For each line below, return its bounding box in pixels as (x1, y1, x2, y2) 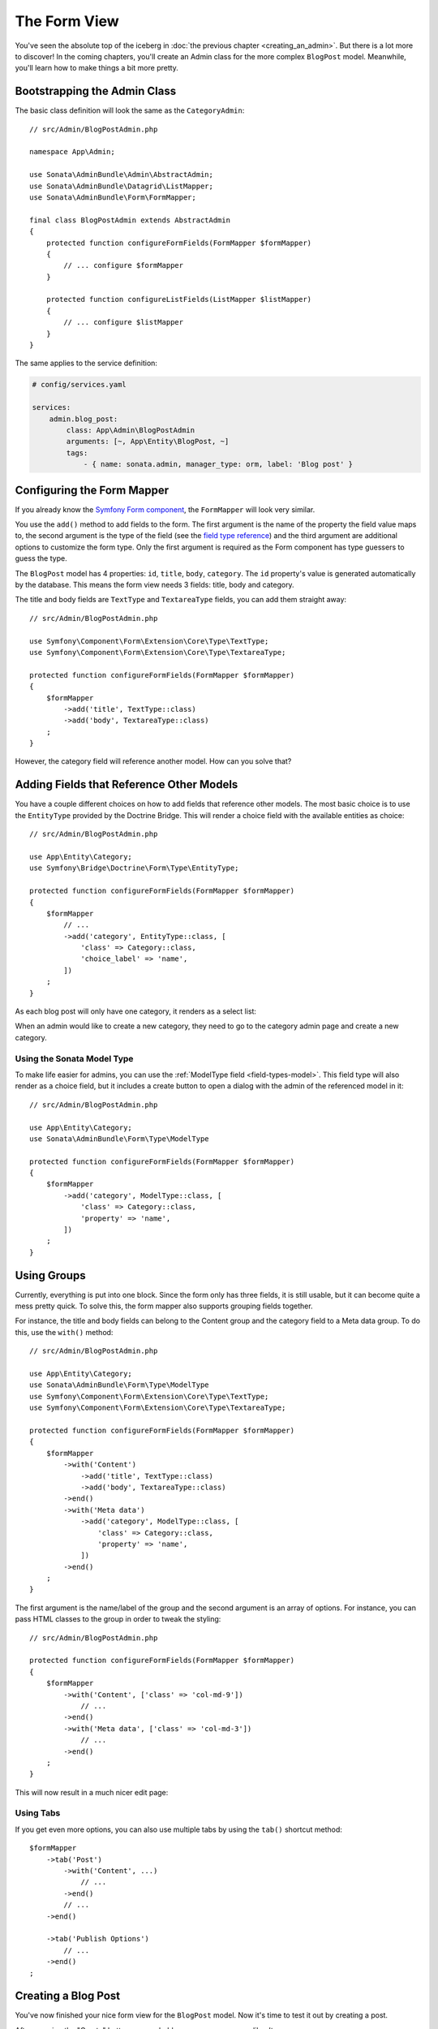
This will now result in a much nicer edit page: (15, 1787, 169, 1797)
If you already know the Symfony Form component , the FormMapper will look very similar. (15, 504, 316, 515)
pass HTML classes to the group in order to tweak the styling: (15, 1614, 221, 1624)
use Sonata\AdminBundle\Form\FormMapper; (29, 192, 196, 202)
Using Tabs (15, 1807, 61, 1819)
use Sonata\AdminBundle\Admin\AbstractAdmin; (29, 170, 214, 179)
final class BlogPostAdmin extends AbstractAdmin (29, 215, 231, 225)
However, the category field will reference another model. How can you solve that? (15, 756, 292, 766)
